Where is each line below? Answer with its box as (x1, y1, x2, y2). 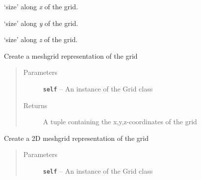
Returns (23, 100, 48, 110)
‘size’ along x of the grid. (4, 1, 78, 11)
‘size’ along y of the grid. (4, 18, 78, 28)
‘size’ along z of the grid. (4, 34, 78, 45)
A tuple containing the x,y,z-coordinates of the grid (43, 116, 197, 127)
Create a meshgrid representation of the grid (4, 50, 138, 61)
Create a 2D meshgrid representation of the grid (4, 133, 149, 143)
